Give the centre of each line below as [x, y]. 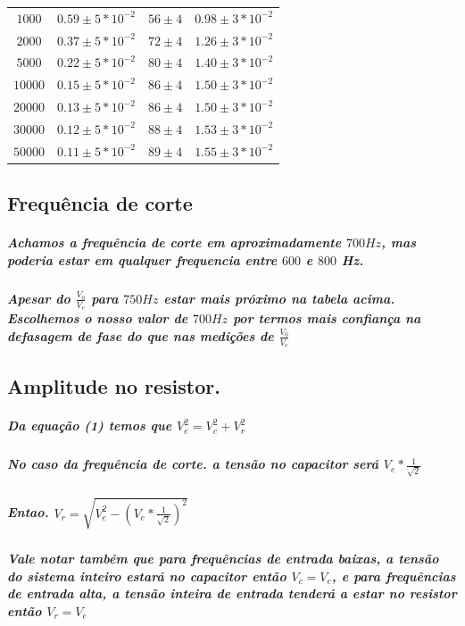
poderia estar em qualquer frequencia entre [142, 259]
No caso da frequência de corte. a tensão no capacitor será [193, 464]
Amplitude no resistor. [114, 386]
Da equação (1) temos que [90, 426]
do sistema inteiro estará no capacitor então [147, 576]
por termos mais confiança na [327, 318]
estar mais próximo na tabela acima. [279, 298]
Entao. [28, 512]
